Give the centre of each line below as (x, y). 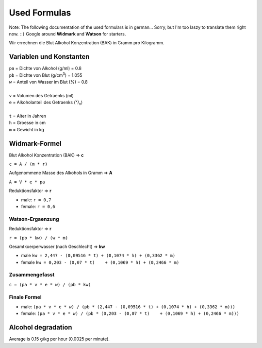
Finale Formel (25, 297)
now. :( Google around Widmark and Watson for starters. (67, 34)
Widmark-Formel (35, 143)
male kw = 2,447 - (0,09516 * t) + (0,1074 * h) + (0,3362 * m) (98, 256)
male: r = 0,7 (36, 200)
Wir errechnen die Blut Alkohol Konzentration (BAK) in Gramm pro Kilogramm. (87, 43)
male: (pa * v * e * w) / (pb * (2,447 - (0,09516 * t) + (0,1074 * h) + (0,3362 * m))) (128, 307)
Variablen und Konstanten (49, 57)
